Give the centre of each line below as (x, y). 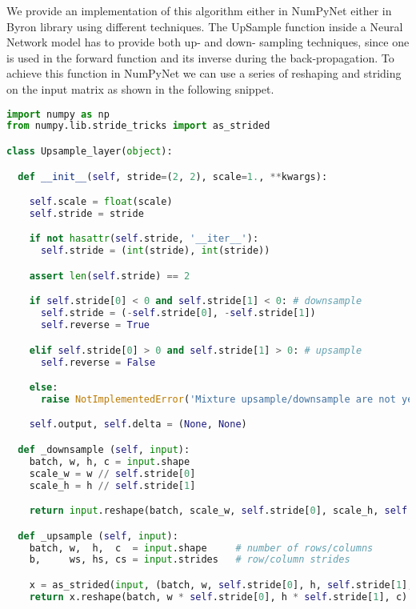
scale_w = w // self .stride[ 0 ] (112, 473)
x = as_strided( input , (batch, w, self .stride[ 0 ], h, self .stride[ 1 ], (221, 585)
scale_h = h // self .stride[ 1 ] (112, 485)
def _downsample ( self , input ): (104, 450)
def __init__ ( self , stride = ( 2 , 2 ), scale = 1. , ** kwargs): (173, 176)
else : (44, 388)
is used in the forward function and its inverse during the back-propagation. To (200, 57)
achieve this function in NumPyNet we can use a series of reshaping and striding (204, 73)
